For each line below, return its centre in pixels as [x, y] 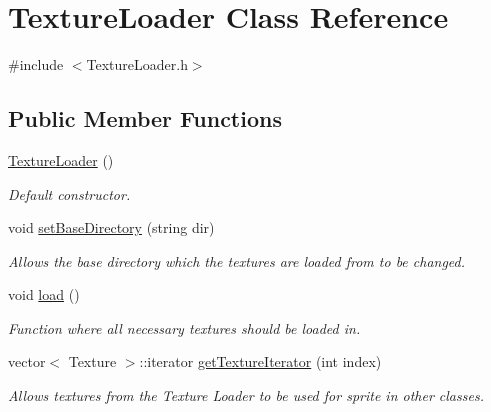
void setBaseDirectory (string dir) [111, 227]
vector [27, 361]
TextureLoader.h [137, 64]
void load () [44, 294]
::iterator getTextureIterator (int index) [260, 361]
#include [36, 64]
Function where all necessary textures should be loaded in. [184, 327]
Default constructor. [69, 193]
